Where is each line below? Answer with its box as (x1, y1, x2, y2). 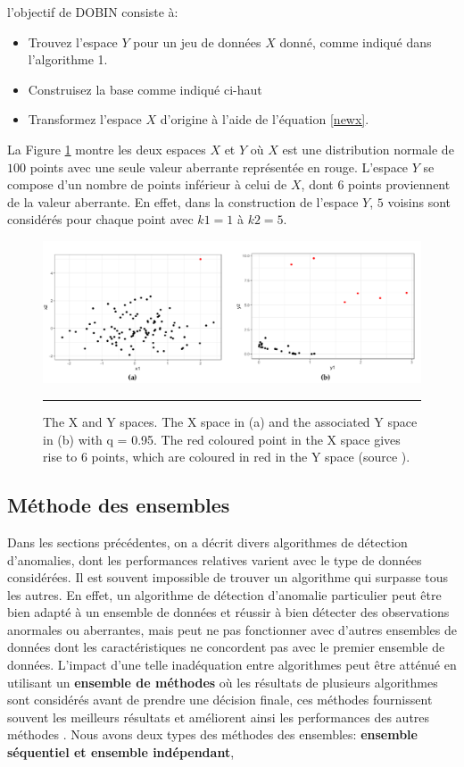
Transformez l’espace (28, 110, 142, 129)
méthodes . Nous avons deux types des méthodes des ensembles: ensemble (7, 725, 418, 744)
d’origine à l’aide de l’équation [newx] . (160, 110, 369, 129)
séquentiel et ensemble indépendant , (7, 743, 235, 762)
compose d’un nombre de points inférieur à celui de (7, 175, 287, 194)
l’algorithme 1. (28, 50, 108, 69)
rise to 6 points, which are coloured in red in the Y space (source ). (43, 447, 410, 466)
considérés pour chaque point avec (7, 210, 194, 229)
